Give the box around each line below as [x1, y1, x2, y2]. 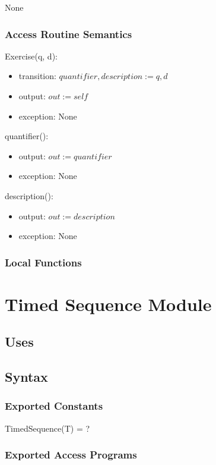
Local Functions [5, 255, 82, 269]
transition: [18, 70, 56, 82]
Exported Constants [5, 398, 103, 413]
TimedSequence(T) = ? [5, 422, 90, 434]
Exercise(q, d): [5, 49, 58, 62]
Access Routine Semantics [5, 26, 132, 41]
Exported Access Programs [5, 447, 137, 462]
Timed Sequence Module [5, 291, 212, 316]
